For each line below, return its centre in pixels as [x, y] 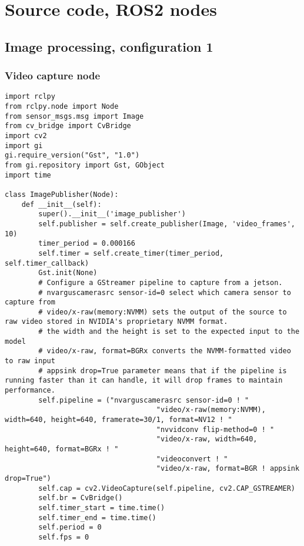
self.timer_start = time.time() [102, 508]
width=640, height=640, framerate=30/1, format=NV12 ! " [118, 420]
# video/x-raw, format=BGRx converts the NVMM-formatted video [165, 351]
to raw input [30, 361]
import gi [24, 145]
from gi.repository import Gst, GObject [85, 165]
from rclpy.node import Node [62, 107]
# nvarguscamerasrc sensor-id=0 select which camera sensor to [165, 292]
